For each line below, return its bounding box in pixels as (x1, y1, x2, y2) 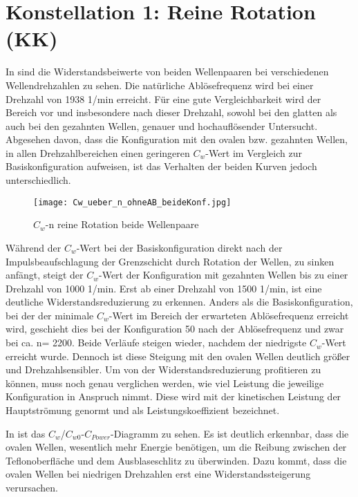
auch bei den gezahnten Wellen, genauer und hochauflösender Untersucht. (6, 118, 318, 133)
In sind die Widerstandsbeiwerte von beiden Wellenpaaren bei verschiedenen (6, 64, 329, 79)
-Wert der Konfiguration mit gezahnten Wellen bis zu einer (99, 268, 348, 282)
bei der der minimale (6, 308, 94, 322)
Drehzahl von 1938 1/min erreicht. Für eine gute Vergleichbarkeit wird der (6, 91, 321, 106)
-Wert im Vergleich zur (205, 145, 302, 160)
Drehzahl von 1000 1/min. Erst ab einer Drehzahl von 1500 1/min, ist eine (6, 281, 322, 295)
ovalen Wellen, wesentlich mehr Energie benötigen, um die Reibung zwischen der (6, 440, 347, 454)
